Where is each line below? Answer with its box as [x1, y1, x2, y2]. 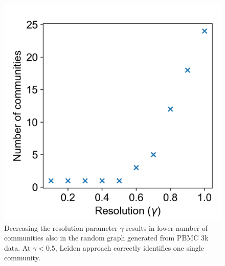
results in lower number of [126, 222, 208, 233]
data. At [4, 242, 31, 253]
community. [4, 252, 40, 263]
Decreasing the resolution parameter [4, 222, 118, 233]
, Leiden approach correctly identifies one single [55, 242, 204, 253]
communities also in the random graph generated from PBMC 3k [4, 232, 209, 243]
